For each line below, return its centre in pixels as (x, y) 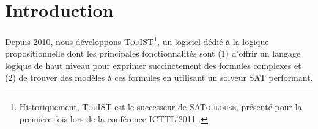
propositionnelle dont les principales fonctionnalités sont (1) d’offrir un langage (153, 53)
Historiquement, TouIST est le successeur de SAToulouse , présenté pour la (161, 107)
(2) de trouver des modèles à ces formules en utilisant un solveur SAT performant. (159, 77)
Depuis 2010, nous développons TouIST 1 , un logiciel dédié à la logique (137, 40)
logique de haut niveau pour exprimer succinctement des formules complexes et (153, 65)
